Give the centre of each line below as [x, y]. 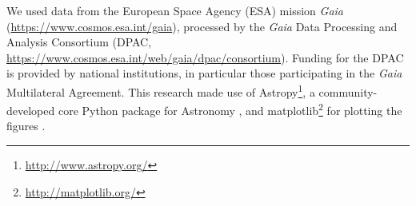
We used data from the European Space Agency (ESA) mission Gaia [175, 10]
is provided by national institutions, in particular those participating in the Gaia [204, 73]
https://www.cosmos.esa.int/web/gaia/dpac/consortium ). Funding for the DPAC [205, 57]
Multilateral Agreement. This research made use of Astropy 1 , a [161, 90]
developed [31, 110]
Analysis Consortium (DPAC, [79, 42]
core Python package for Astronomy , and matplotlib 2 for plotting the [230, 109]
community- [348, 91]
